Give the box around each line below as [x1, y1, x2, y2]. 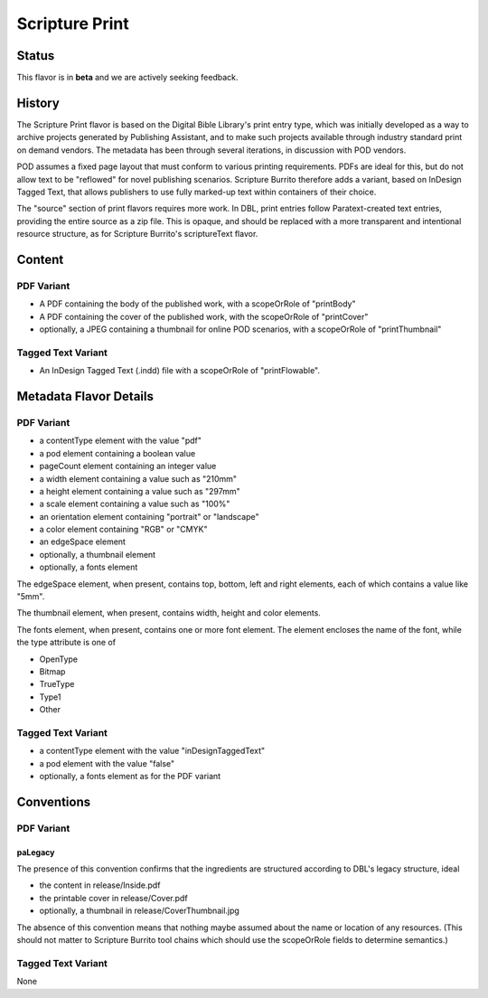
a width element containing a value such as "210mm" [39, 473, 238, 484]
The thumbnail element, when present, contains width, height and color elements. [16, 607, 321, 618]
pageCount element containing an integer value [39, 461, 217, 472]
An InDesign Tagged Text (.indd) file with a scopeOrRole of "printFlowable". [39, 365, 321, 376]
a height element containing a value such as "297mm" [39, 485, 240, 496]
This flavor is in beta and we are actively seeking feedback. [16, 72, 239, 83]
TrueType [39, 679, 75, 690]
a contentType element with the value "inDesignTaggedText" [39, 746, 266, 757]
